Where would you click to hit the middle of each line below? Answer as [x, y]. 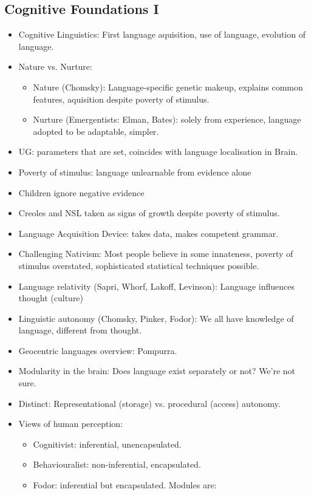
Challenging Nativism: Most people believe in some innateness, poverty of [156, 254]
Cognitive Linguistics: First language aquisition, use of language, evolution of [162, 34]
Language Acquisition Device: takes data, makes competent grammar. [149, 233]
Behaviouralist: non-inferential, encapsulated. [117, 464]
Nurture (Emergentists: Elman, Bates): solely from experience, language [167, 119]
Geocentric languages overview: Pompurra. [98, 350]
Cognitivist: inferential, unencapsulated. [107, 444]
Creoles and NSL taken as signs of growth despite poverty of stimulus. [149, 213]
